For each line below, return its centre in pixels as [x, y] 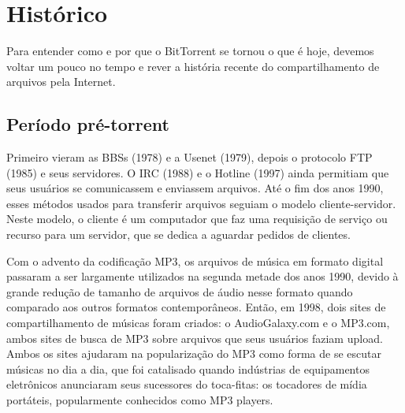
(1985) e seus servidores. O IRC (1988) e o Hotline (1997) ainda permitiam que [198, 172]
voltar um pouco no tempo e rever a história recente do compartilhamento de [193, 66]
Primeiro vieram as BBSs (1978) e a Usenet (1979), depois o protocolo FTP [189, 157]
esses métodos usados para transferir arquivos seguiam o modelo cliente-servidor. [201, 203]
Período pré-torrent [88, 124]
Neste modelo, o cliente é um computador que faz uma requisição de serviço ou [197, 219]
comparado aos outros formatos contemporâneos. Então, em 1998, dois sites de [196, 307]
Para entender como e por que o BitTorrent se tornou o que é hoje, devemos [190, 51]
